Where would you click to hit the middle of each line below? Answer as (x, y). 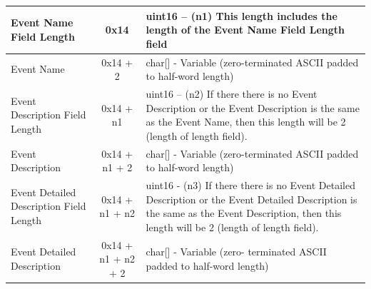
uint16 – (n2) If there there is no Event (232, 93)
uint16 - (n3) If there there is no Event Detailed (250, 185)
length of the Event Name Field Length (245, 30)
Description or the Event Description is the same (253, 107)
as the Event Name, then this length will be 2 (246, 122)
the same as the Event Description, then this (244, 213)
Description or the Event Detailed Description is (251, 199)
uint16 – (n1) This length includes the (242, 15)
